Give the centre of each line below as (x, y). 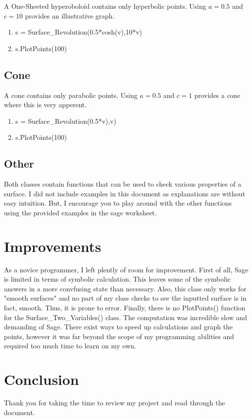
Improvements (53, 246)
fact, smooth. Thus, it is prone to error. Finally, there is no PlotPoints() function (125, 308)
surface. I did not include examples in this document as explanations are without (125, 193)
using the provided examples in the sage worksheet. (81, 212)
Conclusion (42, 379)
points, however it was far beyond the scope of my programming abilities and (119, 336)
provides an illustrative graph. (70, 15)
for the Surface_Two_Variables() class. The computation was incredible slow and (126, 317)
